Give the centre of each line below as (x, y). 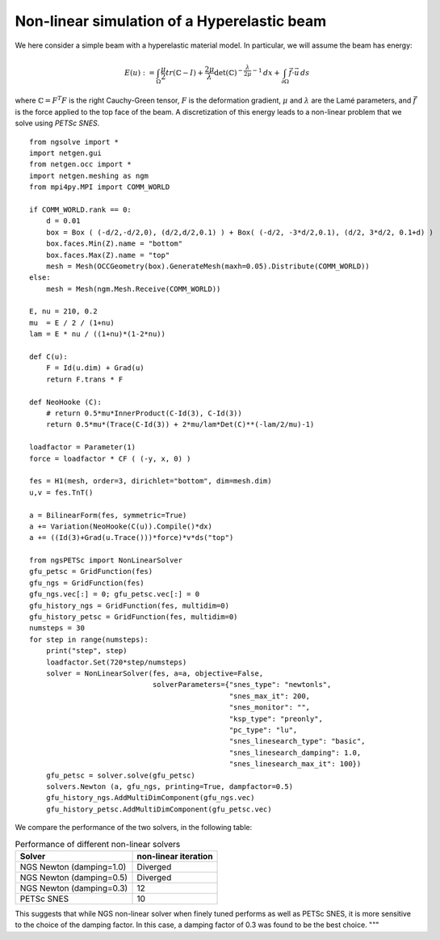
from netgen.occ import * (81, 164)
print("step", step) (86, 651)
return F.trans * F (84, 379)
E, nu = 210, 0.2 (63, 312)
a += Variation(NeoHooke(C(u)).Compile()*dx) (121, 526)
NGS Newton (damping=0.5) (74, 877)
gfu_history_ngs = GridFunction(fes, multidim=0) (130, 605)
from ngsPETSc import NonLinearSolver (106, 561)
